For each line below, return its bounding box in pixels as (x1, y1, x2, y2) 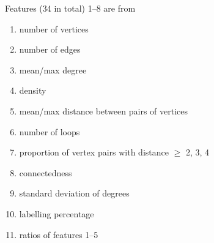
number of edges (19, 43, 81, 56)
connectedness (19, 166, 72, 179)
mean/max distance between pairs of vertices (19, 104, 188, 117)
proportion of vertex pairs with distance (19, 146, 169, 159)
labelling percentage (19, 207, 94, 220)
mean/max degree (19, 63, 87, 76)
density (19, 84, 46, 97)
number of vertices (19, 22, 89, 35)
